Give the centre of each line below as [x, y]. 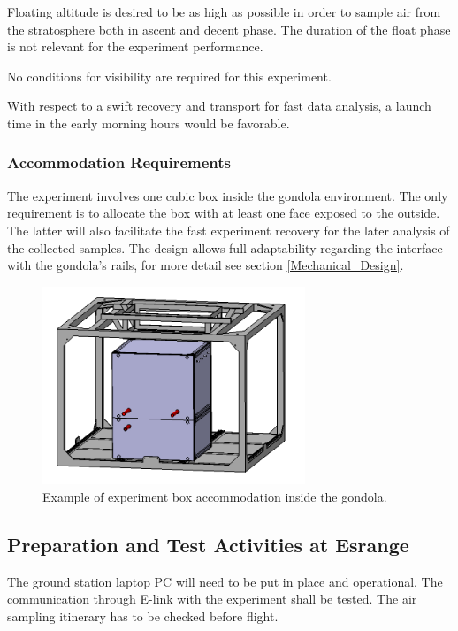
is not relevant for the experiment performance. [135, 46]
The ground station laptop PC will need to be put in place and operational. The [225, 581]
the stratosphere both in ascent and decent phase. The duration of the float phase [229, 29]
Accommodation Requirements [119, 162]
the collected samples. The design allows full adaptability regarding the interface [225, 247]
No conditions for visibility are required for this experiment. [169, 76]
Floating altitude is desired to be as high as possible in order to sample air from [224, 12]
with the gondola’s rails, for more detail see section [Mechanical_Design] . [206, 265]
